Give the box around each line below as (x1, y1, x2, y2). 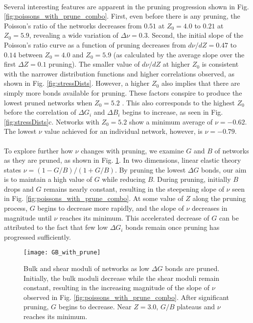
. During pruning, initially (153, 174, 231, 184)
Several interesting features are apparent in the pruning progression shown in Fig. (4, 1, 249, 11)
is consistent (202, 59, 239, 69)
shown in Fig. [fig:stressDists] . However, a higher (4, 78, 150, 88)
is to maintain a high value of (4, 174, 92, 184)
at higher (162, 59, 190, 69)
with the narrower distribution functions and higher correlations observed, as (4, 68, 234, 78)
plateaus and (177, 301, 215, 312)
